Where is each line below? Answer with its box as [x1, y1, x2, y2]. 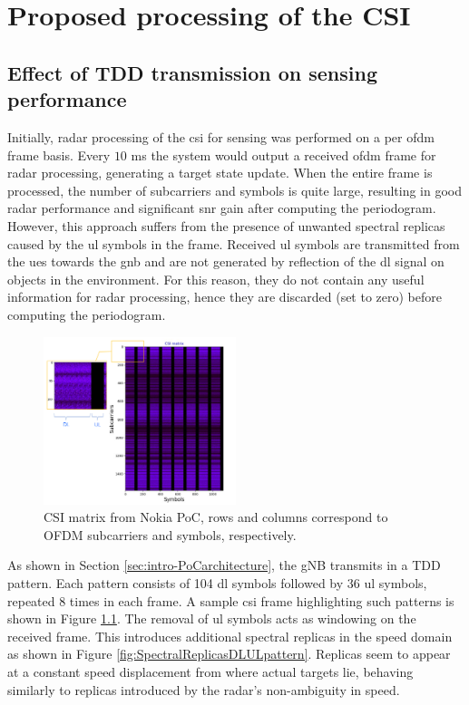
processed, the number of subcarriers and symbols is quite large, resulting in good [7, 180, 463, 199]
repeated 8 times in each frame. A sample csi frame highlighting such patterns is [7, 591, 454, 610]
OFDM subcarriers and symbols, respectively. [44, 525, 297, 544]
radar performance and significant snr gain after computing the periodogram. [7, 198, 436, 217]
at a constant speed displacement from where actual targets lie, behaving [7, 662, 414, 681]
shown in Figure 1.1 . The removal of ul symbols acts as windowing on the [7, 609, 416, 628]
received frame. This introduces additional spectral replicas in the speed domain [7, 626, 453, 645]
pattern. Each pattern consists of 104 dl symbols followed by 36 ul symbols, [7, 573, 427, 592]
